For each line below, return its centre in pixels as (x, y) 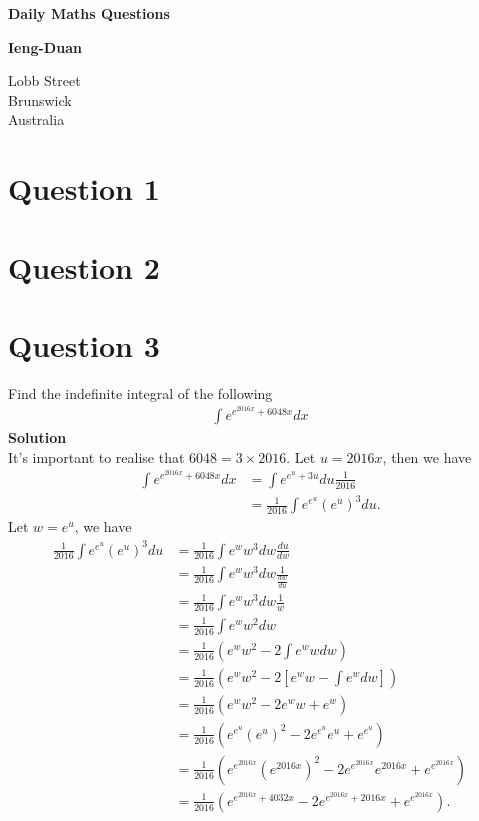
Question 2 (84, 266)
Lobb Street (44, 80)
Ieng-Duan (45, 46)
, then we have (427, 456)
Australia (36, 119)
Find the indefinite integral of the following (140, 392)
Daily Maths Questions (89, 13)
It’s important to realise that (96, 456)
